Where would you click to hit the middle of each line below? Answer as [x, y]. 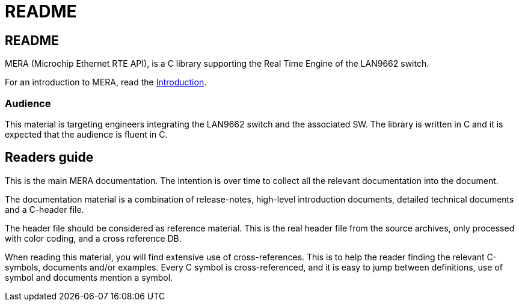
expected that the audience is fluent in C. [86, 134]
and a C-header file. [45, 209]
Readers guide [49, 158]
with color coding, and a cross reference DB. [93, 238]
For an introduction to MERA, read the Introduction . [106, 82]
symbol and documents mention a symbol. [89, 277]
